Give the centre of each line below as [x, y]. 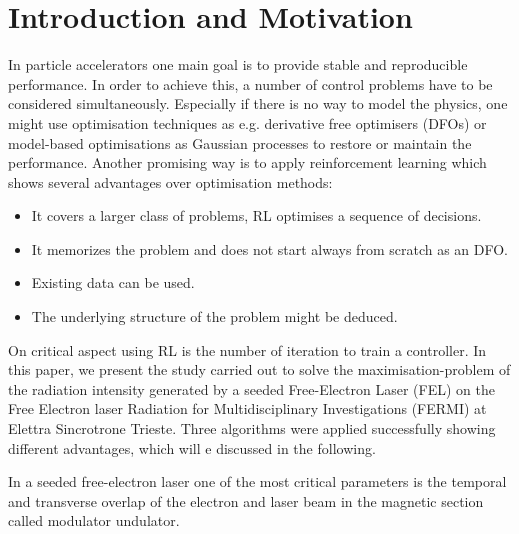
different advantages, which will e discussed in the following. [192, 447]
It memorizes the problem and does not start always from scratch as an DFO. [270, 248]
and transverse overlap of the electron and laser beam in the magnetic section [246, 500]
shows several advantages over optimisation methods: [170, 181]
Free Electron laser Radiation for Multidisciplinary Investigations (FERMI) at [247, 408]
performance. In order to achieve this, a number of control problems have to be [250, 83]
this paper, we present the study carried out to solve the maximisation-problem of [259, 369]
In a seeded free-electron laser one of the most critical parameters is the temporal [257, 481]
